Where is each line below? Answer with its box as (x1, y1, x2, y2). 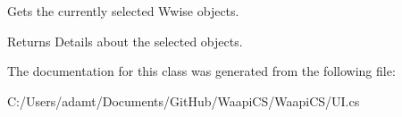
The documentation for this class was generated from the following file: (7, 62, 396, 80)
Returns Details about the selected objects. (7, 31, 243, 50)
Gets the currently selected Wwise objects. (7, 2, 239, 20)
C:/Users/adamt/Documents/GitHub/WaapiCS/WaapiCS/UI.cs (7, 91, 360, 110)
